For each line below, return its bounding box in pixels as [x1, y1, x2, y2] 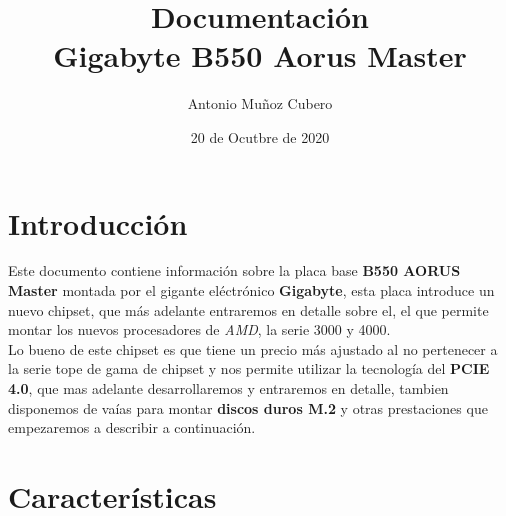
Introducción [8, 202, 188, 243]
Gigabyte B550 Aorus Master [53, 35, 467, 76]
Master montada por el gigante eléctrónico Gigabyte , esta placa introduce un [8, 280, 495, 301]
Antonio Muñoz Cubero [187, 93, 333, 114]
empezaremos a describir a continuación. [8, 417, 256, 438]
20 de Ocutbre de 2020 [190, 126, 330, 147]
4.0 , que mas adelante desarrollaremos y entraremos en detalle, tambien [8, 378, 449, 398]
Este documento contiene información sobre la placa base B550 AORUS [8, 260, 461, 281]
